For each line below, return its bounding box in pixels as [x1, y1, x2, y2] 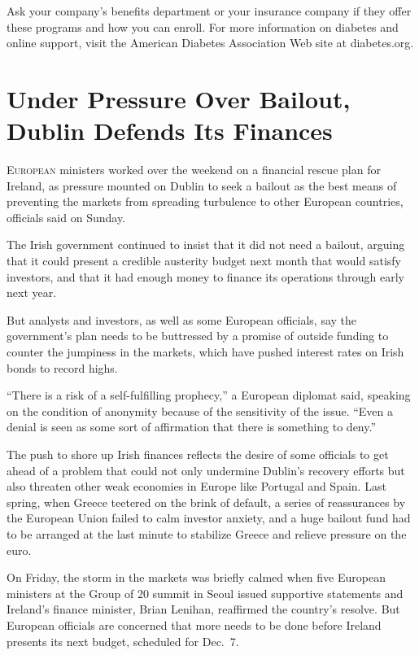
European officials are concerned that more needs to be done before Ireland [7, 616, 382, 633]
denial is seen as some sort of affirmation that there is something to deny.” [7, 418, 377, 435]
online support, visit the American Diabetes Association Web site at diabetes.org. [7, 34, 414, 51]
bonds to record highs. [7, 359, 118, 376]
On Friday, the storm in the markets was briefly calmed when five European [7, 569, 386, 586]
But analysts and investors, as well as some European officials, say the [7, 311, 357, 328]
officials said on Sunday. [7, 208, 126, 225]
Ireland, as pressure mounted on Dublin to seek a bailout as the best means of [7, 177, 397, 194]
